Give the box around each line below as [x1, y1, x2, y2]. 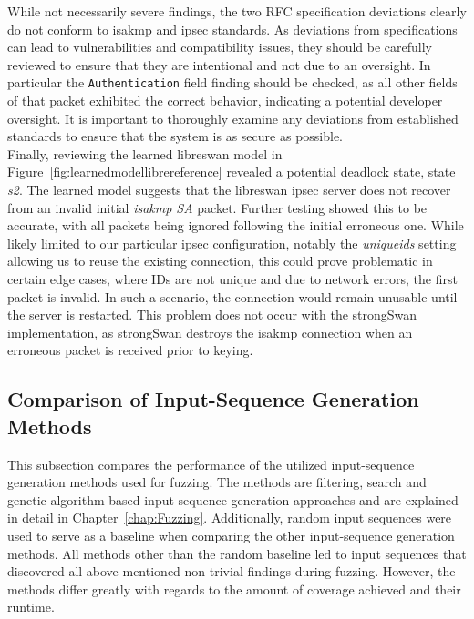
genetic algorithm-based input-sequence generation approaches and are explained [7, 490, 459, 509]
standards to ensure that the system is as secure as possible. [7, 127, 344, 146]
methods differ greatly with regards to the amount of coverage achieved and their [7, 579, 461, 598]
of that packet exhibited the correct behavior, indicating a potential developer [7, 91, 443, 110]
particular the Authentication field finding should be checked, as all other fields [7, 73, 458, 92]
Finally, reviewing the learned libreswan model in [7, 144, 283, 163]
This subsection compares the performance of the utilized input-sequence [7, 454, 415, 473]
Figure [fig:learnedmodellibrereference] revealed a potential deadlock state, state [7, 162, 456, 181]
